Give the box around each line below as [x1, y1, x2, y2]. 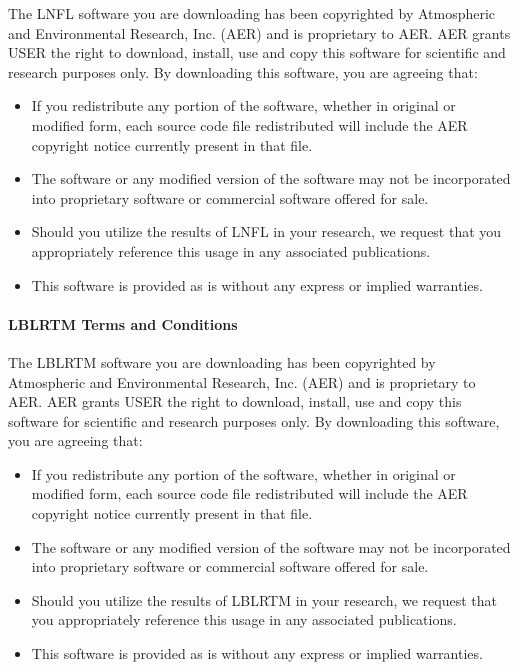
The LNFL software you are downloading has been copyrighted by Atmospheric [8, 3, 496, 23]
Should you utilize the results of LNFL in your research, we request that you [31, 221, 502, 242]
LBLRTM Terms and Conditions [8, 313, 238, 334]
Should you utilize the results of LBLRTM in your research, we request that [31, 589, 498, 610]
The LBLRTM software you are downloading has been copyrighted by [8, 351, 436, 372]
